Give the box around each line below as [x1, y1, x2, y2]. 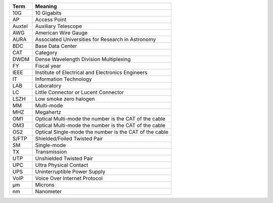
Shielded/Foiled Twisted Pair [35, 135, 103, 142]
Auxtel [12, 23, 28, 30]
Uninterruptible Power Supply [35, 168, 106, 175]
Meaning [35, 3, 57, 10]
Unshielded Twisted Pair [35, 155, 93, 162]
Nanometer [35, 188, 62, 195]
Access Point [35, 16, 67, 23]
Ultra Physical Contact [35, 162, 88, 168]
